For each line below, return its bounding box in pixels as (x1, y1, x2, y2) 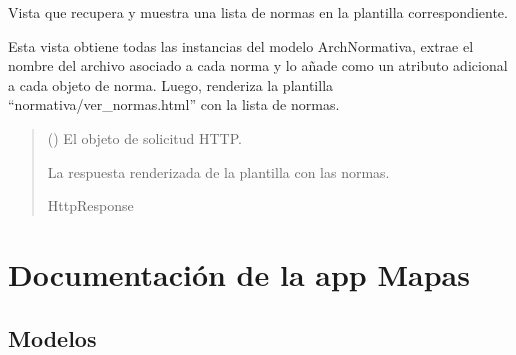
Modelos (8, 322, 97, 353)
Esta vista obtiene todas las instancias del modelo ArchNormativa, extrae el (8, 35, 474, 56)
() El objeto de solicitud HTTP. (47, 127, 242, 148)
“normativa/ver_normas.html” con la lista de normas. (8, 94, 340, 115)
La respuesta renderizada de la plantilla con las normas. (47, 161, 390, 182)
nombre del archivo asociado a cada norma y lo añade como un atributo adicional (8, 55, 508, 76)
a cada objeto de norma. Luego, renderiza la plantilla (8, 74, 334, 95)
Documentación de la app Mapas (8, 253, 470, 294)
